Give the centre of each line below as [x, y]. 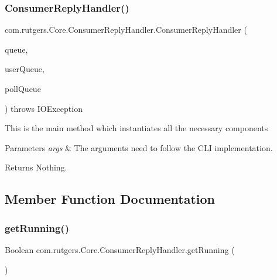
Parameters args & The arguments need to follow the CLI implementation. [139, 147]
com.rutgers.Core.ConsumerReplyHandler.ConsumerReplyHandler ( [126, 30]
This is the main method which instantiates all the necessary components [136, 128]
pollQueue [23, 88]
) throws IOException [44, 108]
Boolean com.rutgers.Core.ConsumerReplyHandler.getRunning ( [120, 249]
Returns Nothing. [36, 167]
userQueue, [25, 69]
